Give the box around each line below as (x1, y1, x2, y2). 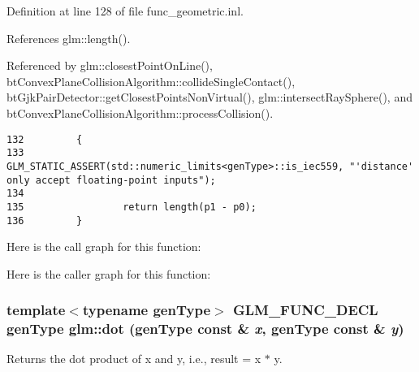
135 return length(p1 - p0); (6, 201, 257, 213)
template (6, 300, 66, 320)
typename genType (82, 300, 211, 320)
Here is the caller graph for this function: (6, 265, 211, 282)
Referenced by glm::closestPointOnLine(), (6, 57, 213, 74)
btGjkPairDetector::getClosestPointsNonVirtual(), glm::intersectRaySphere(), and (6, 89, 413, 106)
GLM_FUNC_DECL (232, 300, 378, 320)
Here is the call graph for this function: (6, 238, 201, 255)
